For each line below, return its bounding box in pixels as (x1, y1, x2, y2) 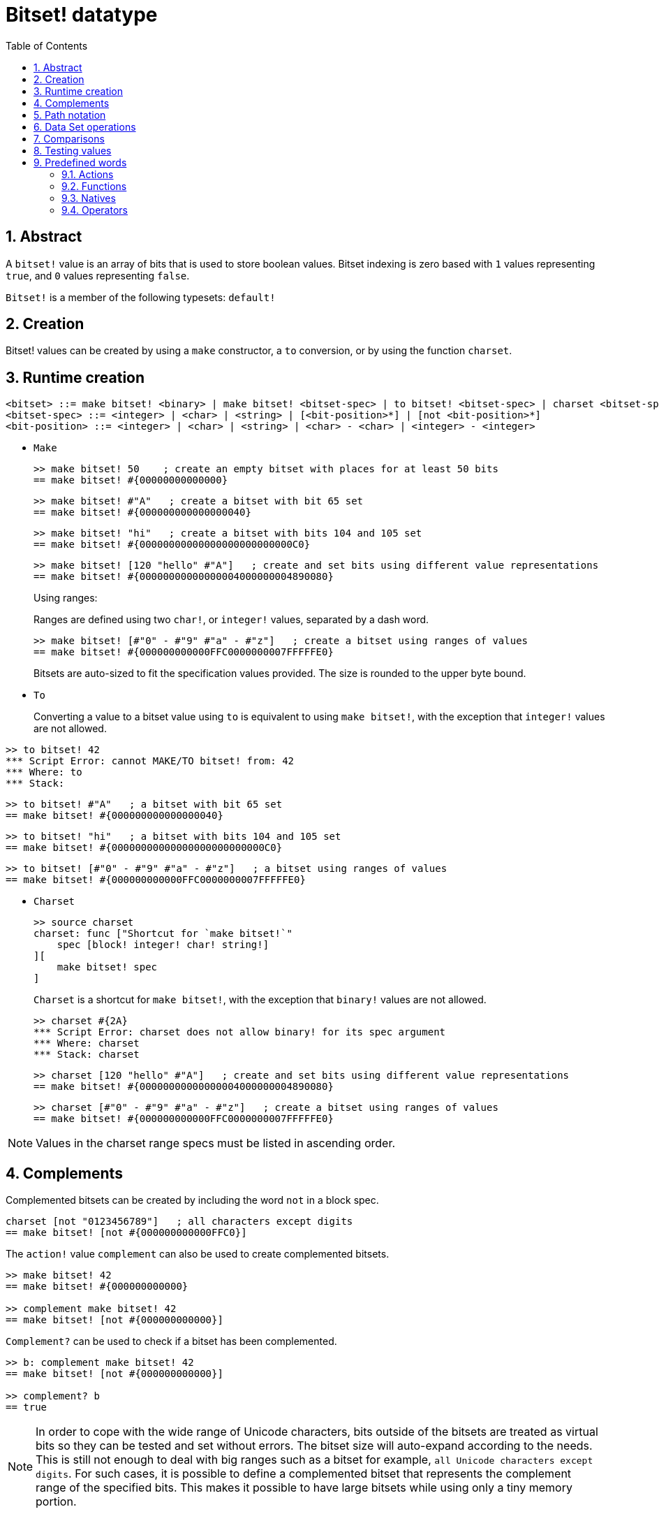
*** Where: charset (34, 1038, 140, 1049)
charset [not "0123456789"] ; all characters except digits (6, 1216, 353, 1228)
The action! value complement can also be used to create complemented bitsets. (6, 1248, 390, 1260)
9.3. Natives (61, 191, 116, 204)
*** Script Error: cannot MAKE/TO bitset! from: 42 (6, 755, 295, 767)
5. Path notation (34, 108, 106, 121)
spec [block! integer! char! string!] (57, 939, 269, 951)
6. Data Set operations (34, 120, 136, 133)
